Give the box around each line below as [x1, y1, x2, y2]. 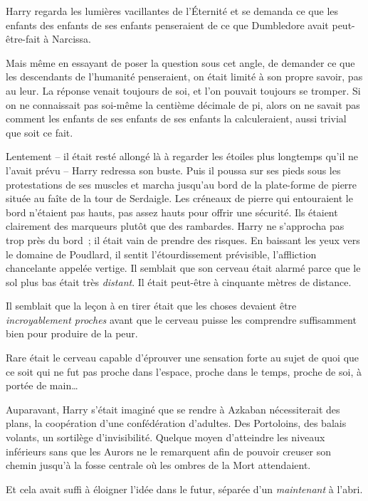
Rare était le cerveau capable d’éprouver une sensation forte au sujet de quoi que [6, 350, 359, 365]
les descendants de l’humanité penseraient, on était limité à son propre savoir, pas [6, 69, 363, 84]
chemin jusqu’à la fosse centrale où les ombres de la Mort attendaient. [6, 458, 311, 473]
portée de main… [6, 378, 78, 393]
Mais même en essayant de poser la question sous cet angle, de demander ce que [6, 55, 355, 70]
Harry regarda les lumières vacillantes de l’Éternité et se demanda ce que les [6, 4, 339, 18]
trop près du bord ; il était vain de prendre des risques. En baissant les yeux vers [6, 232, 360, 247]
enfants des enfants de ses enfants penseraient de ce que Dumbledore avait [6, 17, 329, 32]
